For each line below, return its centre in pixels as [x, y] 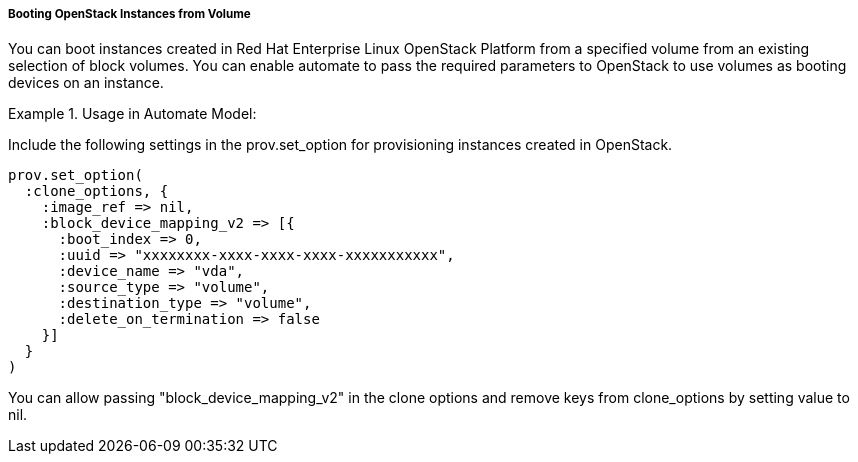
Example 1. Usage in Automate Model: [132, 114]
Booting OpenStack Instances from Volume [129, 14]
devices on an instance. [86, 83]
